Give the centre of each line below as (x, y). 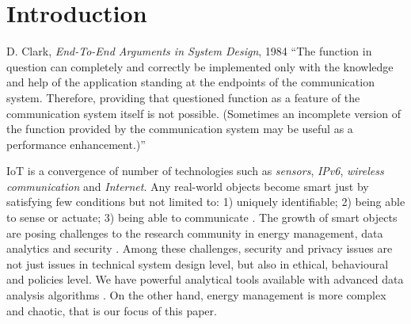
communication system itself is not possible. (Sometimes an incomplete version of (204, 113)
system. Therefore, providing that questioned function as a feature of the (183, 97)
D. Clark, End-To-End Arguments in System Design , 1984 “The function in (189, 51)
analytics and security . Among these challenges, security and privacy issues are (200, 248)
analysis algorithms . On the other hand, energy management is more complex (196, 295)
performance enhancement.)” (76, 144)
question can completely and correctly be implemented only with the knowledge (200, 66)
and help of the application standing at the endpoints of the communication (190, 82)
